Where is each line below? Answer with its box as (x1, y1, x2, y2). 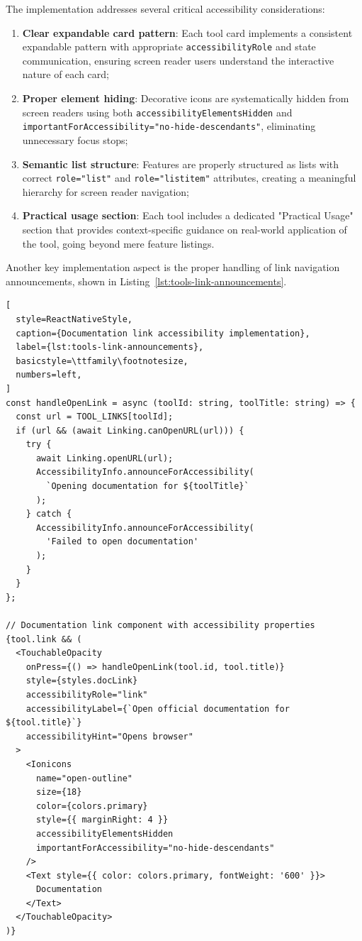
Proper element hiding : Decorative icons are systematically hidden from (22, 91, 349, 106)
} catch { (26, 509, 72, 519)
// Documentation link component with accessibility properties (6, 620, 315, 630)
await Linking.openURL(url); (35, 453, 174, 463)
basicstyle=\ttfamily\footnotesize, (16, 356, 188, 366)
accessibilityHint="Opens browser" (26, 731, 193, 742)
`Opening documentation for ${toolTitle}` (46, 481, 249, 492)
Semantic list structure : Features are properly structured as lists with (22, 156, 339, 171)
